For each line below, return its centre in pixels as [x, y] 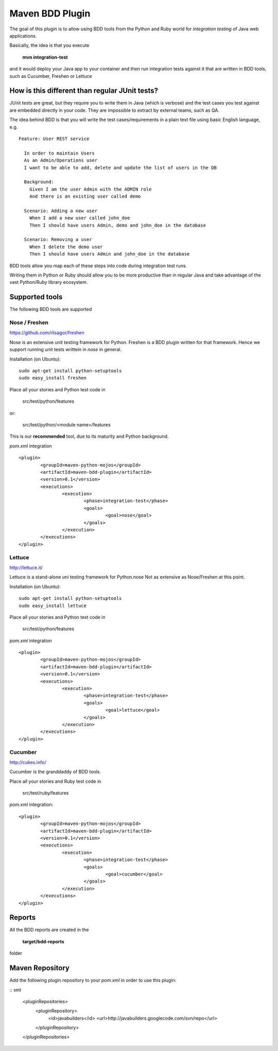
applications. [23, 36]
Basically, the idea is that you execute [49, 45]
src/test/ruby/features [46, 793]
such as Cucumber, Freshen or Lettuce [51, 76]
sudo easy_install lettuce [53, 606]
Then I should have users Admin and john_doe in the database [109, 254]
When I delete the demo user [66, 247]
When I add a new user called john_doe [80, 218]
